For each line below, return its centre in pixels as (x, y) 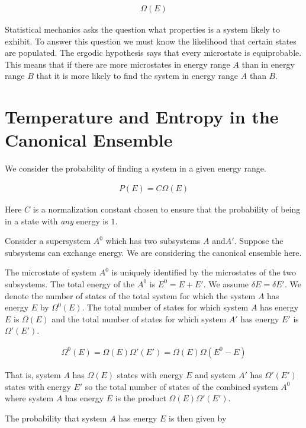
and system (215, 374)
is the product (141, 398)
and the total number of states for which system (139, 318)
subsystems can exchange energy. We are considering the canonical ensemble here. (153, 252)
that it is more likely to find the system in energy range (137, 76)
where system (29, 398)
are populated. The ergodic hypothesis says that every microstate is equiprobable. (153, 53)
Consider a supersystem (48, 241)
